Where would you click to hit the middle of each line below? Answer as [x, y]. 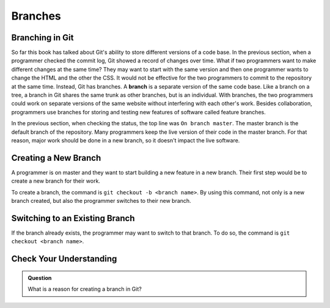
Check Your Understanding [64, 259]
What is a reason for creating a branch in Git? [85, 289]
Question [40, 277]
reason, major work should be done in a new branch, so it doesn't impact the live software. [126, 140]
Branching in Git [42, 38]
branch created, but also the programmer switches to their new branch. [101, 201]
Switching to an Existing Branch [73, 218]
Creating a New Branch [56, 158]
